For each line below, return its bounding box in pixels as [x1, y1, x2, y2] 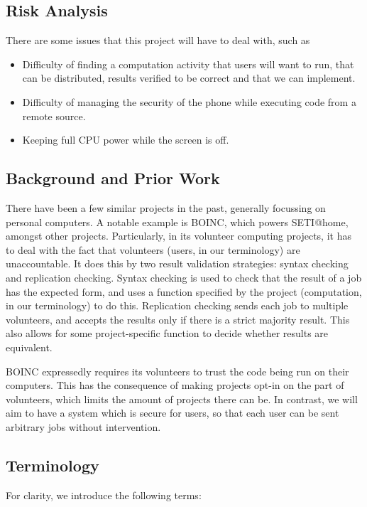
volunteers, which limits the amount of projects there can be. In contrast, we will [6, 391, 358, 406]
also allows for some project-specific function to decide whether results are [6, 326, 329, 341]
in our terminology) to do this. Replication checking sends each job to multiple [6, 298, 349, 313]
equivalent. [6, 339, 53, 354]
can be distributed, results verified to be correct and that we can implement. [22, 70, 356, 85]
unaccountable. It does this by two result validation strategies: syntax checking [6, 256, 349, 271]
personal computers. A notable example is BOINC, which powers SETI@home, [6, 214, 349, 229]
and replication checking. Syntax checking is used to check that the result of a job [6, 269, 362, 284]
